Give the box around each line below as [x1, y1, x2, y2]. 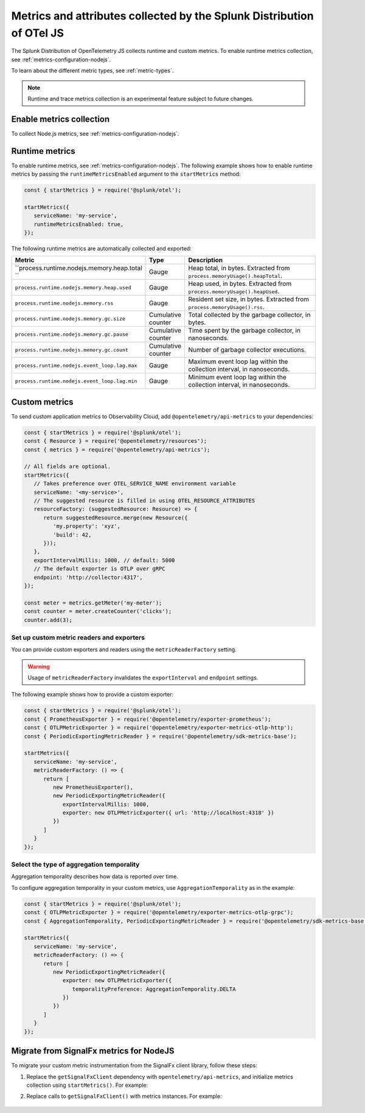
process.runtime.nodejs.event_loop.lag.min [15, 378, 137, 384]
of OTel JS [11, 26, 64, 40]
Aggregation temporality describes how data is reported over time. [11, 873, 179, 880]
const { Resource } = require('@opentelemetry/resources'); [24, 438, 207, 445]
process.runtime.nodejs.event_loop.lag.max [15, 362, 137, 369]
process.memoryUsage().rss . [188, 303, 265, 311]
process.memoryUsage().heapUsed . [188, 287, 280, 296]
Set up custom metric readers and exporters [11, 633, 145, 642]
